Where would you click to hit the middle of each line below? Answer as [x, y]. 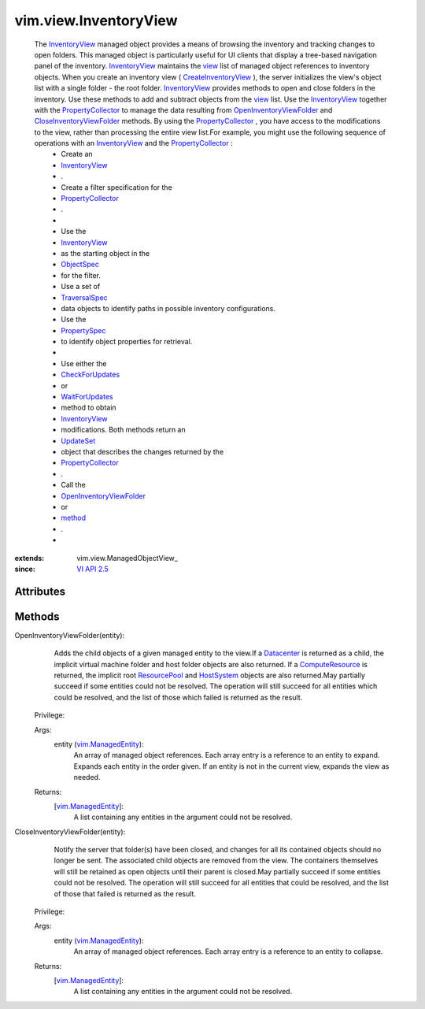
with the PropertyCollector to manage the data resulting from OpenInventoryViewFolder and [183, 109]
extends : [30, 558]
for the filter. [81, 275]
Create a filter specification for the [116, 187]
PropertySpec [83, 330]
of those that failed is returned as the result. [125, 893]
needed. [87, 777]
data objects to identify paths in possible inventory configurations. [168, 308]
